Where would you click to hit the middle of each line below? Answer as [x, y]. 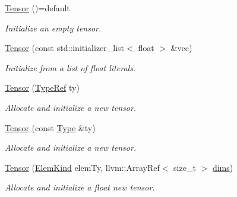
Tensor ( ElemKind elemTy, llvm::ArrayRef [82, 167]
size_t [185, 167]
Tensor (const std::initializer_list [65, 48]
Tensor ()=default [37, 8]
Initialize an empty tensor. [53, 28]
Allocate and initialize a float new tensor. [80, 187]
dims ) [223, 167]
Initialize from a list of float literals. [70, 67]
